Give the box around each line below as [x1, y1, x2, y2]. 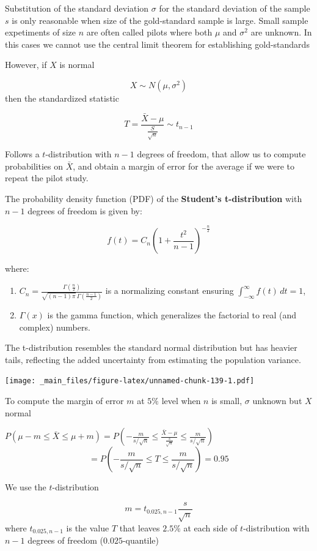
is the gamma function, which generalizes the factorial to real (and [47, 309, 296, 321]
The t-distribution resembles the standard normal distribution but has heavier [5, 341, 297, 354]
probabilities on [5, 159, 64, 172]
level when [161, 394, 201, 407]
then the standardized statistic [5, 91, 119, 104]
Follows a [5, 148, 40, 160]
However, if [5, 58, 47, 71]
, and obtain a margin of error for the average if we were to [73, 159, 294, 172]
